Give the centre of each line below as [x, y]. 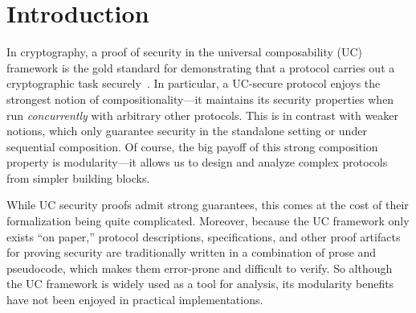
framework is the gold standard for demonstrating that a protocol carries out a [201, 67]
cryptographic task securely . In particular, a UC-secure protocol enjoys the [194, 83]
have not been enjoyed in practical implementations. [135, 300]
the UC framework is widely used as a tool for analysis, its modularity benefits [200, 284]
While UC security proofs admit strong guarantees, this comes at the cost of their [208, 205]
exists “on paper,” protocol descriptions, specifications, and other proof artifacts [204, 236]
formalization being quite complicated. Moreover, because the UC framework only [208, 221]
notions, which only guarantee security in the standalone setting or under [187, 131]
